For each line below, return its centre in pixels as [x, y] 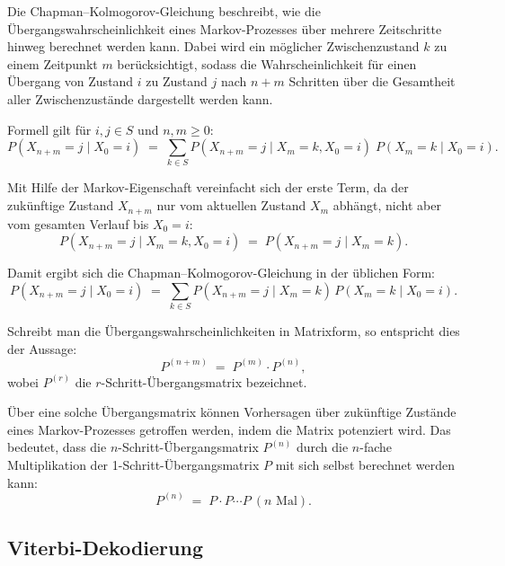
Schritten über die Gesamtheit [372, 81]
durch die [322, 447]
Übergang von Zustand [71, 81]
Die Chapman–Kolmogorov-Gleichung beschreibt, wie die [164, 11]
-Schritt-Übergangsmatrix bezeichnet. [204, 381]
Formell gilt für [49, 129]
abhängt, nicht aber [387, 205]
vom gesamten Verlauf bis [78, 223]
